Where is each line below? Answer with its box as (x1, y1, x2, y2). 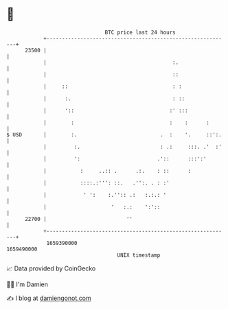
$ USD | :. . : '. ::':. (6, 131, 223, 138)
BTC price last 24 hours (104, 29, 176, 36)
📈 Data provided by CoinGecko (6, 264, 96, 273)
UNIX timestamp (117, 251, 161, 259)
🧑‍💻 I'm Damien (6, 280, 49, 288)
